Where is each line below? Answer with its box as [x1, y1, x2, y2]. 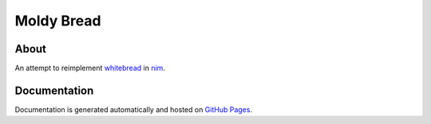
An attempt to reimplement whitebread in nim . [14, 64, 165, 73]
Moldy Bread [14, 12, 101, 29]
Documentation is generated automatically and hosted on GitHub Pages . [14, 104, 253, 114]
